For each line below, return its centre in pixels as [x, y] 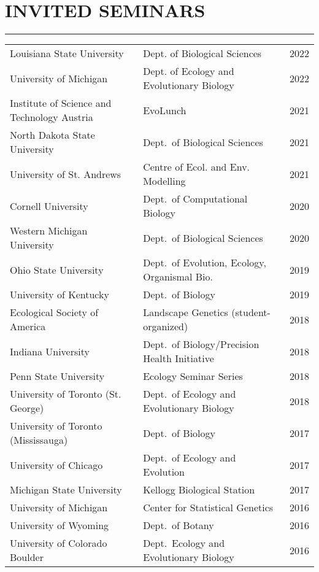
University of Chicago [56, 465]
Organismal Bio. [178, 277]
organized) [166, 327]
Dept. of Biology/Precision [201, 344]
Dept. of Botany [179, 525]
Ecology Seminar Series [193, 376]
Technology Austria [52, 117]
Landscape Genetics [186, 312]
